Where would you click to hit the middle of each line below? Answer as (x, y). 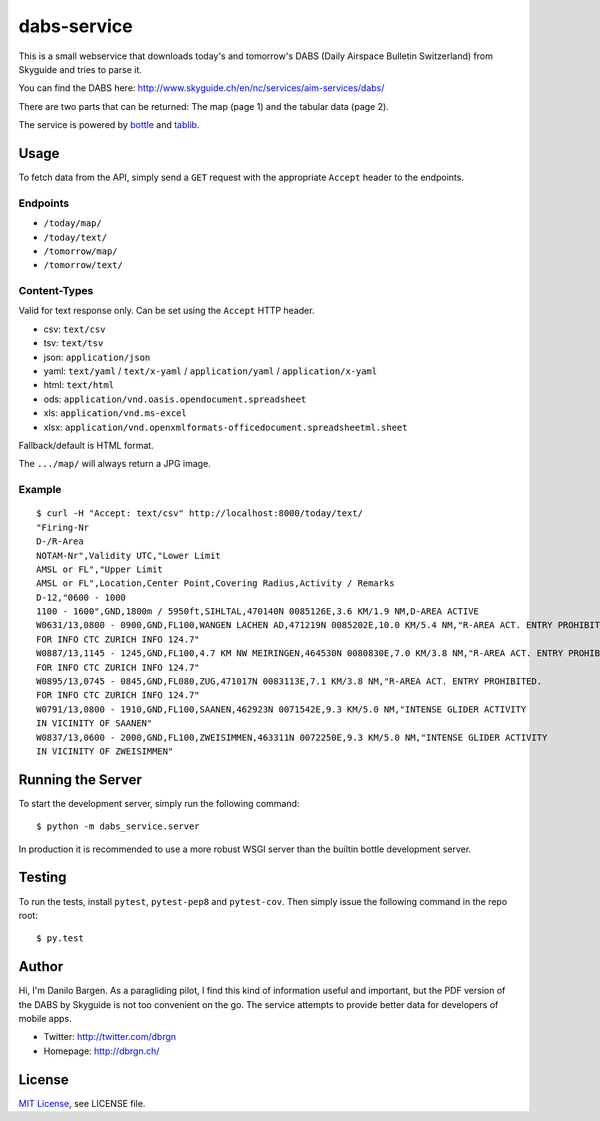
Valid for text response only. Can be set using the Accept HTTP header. (166, 311)
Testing (42, 877)
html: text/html (79, 385)
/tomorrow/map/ (81, 251)
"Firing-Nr (63, 527)
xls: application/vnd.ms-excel (115, 413)
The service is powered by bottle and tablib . (109, 125)
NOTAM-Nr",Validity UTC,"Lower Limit (129, 555)
